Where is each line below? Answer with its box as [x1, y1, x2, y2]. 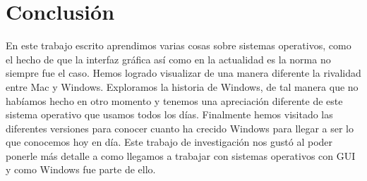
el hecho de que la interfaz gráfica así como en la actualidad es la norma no [6, 51, 331, 66]
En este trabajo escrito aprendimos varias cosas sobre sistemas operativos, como [6, 38, 351, 53]
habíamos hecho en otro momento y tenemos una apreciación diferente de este [6, 93, 343, 108]
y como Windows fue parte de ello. [6, 162, 156, 177]
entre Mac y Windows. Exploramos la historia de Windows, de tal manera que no [6, 79, 359, 94]
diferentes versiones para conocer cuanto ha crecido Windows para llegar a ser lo [6, 120, 354, 135]
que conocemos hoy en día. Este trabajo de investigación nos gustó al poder [6, 135, 333, 149]
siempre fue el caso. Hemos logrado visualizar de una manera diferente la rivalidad [6, 65, 361, 80]
